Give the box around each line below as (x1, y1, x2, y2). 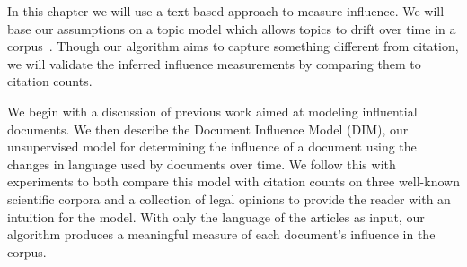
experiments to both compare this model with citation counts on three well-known (7, 172, 460, 191)
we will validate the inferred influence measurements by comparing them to (7, 54, 421, 73)
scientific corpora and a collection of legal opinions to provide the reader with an (7, 189, 451, 208)
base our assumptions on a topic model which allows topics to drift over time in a (7, 19, 456, 38)
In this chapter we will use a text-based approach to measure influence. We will (7, 2, 445, 20)
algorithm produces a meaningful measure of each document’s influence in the (7, 225, 436, 244)
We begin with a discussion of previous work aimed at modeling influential (7, 101, 418, 120)
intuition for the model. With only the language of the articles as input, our (7, 207, 425, 226)
